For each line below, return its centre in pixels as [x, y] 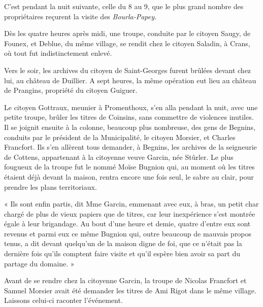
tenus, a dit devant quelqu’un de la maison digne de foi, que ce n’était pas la [123, 243]
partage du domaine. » [39, 263]
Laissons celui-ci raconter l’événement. [63, 300]
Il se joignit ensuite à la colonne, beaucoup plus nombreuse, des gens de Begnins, [130, 127]
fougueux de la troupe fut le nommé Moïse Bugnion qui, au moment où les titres [129, 167]
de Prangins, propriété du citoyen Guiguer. [71, 90]
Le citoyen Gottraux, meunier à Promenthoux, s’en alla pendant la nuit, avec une [131, 107]
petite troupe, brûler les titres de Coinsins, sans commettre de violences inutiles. [129, 117]
